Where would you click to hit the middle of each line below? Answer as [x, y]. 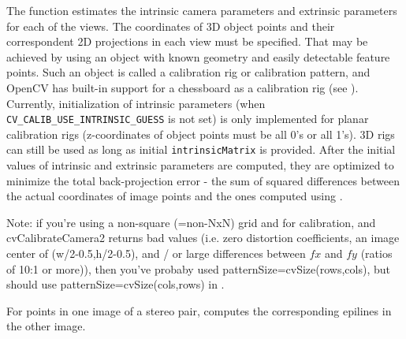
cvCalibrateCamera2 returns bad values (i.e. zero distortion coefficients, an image [203, 238]
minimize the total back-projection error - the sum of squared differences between [203, 180]
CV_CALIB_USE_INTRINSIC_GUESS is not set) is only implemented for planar [188, 119]
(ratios [376, 253]
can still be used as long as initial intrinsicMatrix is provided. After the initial [201, 149]
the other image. [46, 326]
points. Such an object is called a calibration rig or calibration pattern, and [188, 72]
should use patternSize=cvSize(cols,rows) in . [115, 284]
